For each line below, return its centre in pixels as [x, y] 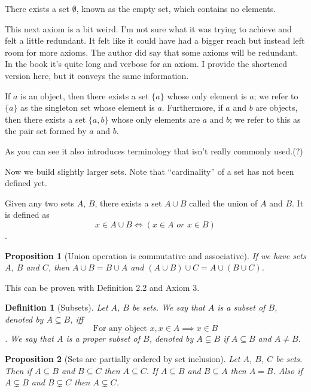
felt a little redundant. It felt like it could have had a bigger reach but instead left [155, 40]
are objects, [277, 107]
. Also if [288, 370]
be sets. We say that [169, 307]
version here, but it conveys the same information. [97, 75]
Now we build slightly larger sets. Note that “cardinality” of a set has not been [150, 171]
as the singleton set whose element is [88, 107]
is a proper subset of [103, 338]
